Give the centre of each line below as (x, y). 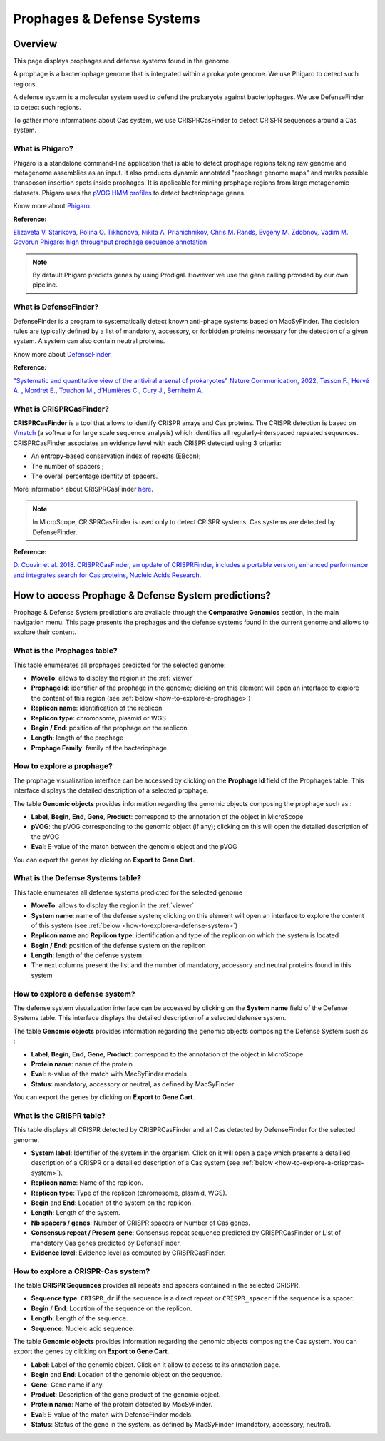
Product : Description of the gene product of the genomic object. (126, 1394)
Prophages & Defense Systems (107, 19)
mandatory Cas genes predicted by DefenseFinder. (106, 1243)
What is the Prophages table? (65, 651)
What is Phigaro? (43, 148)
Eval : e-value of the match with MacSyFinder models (109, 1074)
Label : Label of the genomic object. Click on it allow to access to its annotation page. (156, 1364)
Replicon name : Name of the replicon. (87, 1183)
